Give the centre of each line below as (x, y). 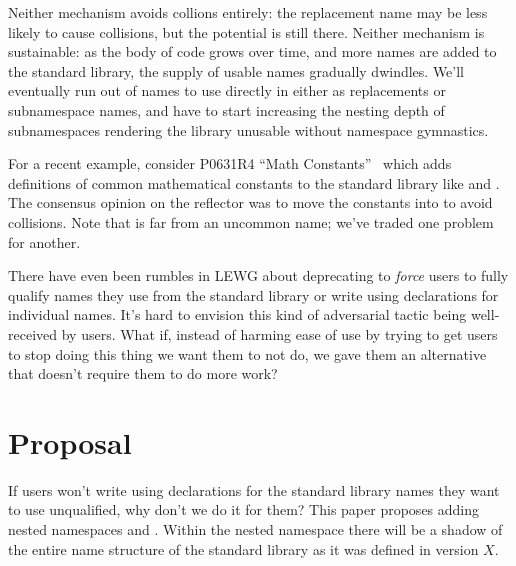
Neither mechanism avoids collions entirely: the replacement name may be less (248, 12)
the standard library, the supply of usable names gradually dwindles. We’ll (236, 70)
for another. (44, 241)
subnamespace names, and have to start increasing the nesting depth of (226, 109)
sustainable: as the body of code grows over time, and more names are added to (252, 51)
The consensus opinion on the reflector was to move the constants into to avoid (250, 202)
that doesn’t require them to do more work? (143, 373)
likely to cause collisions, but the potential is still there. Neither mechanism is (246, 31)
